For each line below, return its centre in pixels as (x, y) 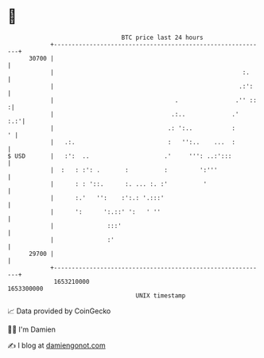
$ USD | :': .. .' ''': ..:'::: (120, 156)
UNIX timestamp (161, 295)
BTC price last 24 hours (162, 37)
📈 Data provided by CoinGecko (59, 311)
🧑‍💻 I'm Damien (32, 329)
